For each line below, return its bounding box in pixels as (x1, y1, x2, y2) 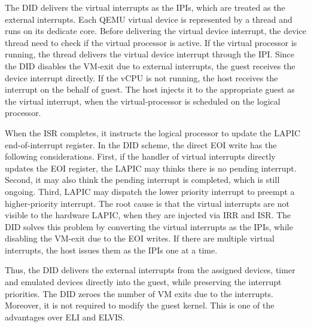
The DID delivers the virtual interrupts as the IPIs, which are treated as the (5, 1, 285, 13)
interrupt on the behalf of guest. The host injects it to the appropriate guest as (5, 83, 295, 96)
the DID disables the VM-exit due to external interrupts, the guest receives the (5, 59, 295, 72)
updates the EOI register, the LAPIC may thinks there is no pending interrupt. (5, 161, 297, 174)
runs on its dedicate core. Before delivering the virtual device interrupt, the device (5, 25, 306, 37)
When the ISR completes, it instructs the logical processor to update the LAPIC (5, 126, 301, 139)
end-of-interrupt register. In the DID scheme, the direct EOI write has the (5, 138, 277, 151)
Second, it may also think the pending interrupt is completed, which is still (5, 173, 280, 186)
